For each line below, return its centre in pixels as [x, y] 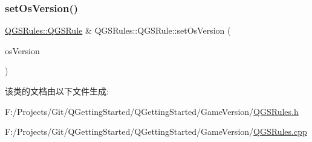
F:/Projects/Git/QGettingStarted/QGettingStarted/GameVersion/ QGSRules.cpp [156, 131]
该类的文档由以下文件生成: [57, 91]
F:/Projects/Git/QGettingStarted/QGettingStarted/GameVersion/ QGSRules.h [152, 111]
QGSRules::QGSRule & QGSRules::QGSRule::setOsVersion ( [118, 30]
